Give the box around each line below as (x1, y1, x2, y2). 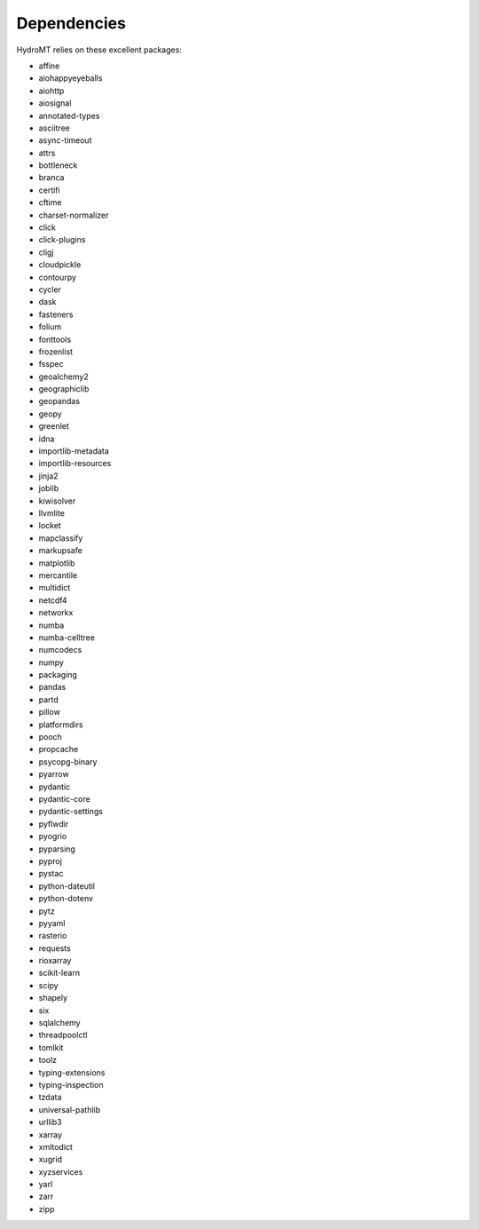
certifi (38, 185, 61, 195)
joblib (38, 483, 59, 494)
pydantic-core (38, 793, 90, 804)
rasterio (38, 931, 67, 941)
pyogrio (38, 831, 67, 842)
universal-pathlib (38, 1104, 101, 1114)
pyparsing (38, 844, 75, 854)
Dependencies (16, 13, 126, 33)
